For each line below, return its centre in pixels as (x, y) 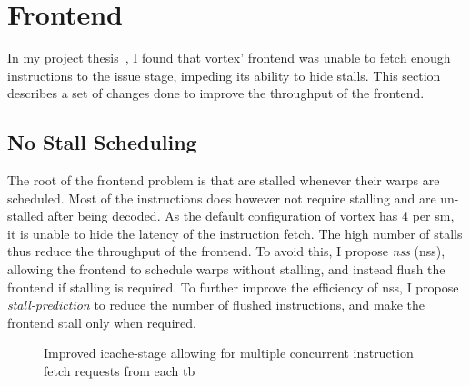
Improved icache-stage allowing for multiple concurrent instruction (229, 353)
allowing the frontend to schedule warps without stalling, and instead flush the (226, 269)
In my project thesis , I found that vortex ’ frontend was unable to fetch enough (229, 58)
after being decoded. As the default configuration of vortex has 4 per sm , (251, 216)
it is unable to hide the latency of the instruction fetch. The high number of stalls (235, 233)
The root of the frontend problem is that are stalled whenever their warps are (224, 180)
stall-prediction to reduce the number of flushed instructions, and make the (216, 305)
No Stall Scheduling (102, 142)
